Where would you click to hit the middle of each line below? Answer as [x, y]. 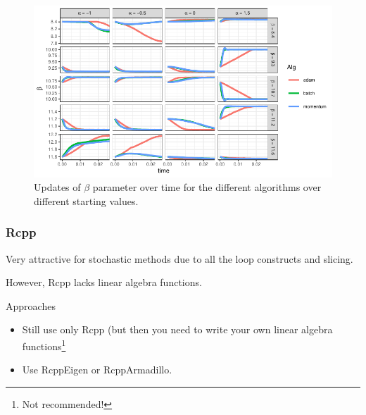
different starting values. [86, 200]
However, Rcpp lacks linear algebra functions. [104, 282]
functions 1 [44, 345]
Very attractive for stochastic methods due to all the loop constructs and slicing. [179, 258]
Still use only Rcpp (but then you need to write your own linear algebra [177, 329]
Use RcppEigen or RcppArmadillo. [97, 370]
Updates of [57, 187]
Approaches [31, 305]
